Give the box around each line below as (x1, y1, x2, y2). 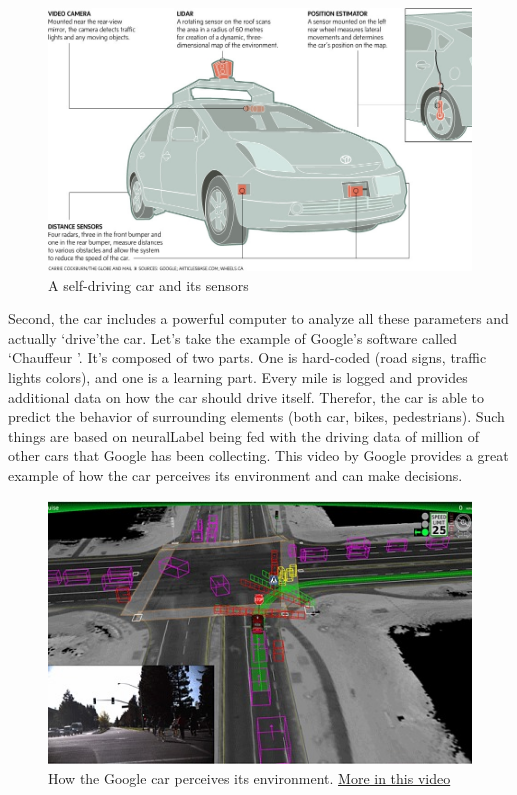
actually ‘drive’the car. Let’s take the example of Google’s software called (8, 327, 457, 348)
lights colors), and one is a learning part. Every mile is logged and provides (8, 366, 468, 387)
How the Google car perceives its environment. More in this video (48, 767, 451, 788)
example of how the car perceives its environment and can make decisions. (8, 464, 463, 485)
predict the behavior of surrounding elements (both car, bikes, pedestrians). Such (8, 406, 505, 427)
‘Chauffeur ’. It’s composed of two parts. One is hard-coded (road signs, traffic (8, 347, 487, 368)
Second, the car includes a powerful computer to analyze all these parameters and (8, 308, 509, 329)
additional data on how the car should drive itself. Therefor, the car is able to (8, 386, 485, 407)
